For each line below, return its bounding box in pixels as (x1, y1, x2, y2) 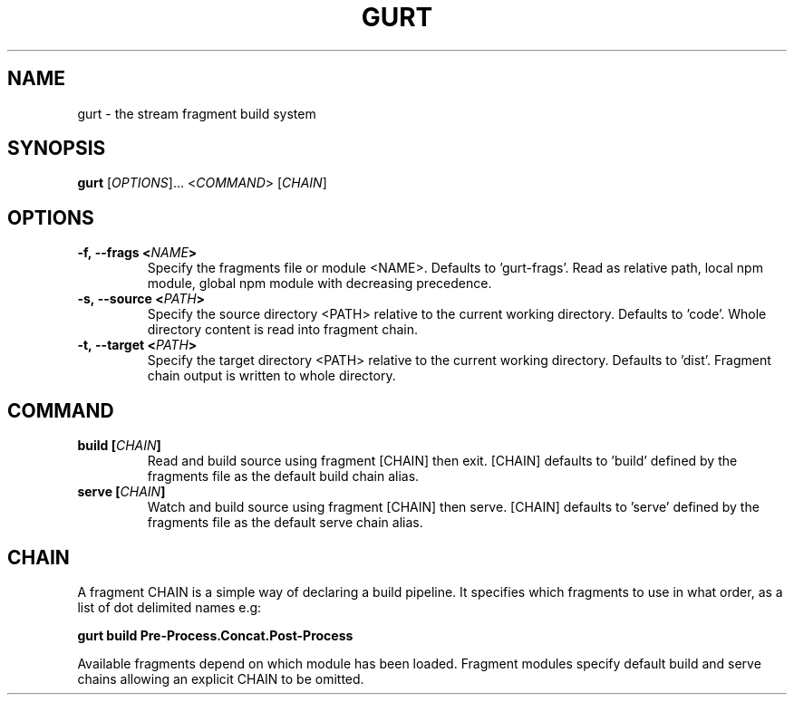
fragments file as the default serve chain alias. (147, 514, 423, 531)
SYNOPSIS (7, 137, 106, 160)
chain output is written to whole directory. (147, 368, 396, 384)
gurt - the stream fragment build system (77, 105, 316, 121)
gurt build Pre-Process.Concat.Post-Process (77, 627, 353, 643)
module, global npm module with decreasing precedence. (147, 275, 492, 292)
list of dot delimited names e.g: (77, 599, 262, 615)
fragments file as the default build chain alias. (147, 468, 420, 485)
